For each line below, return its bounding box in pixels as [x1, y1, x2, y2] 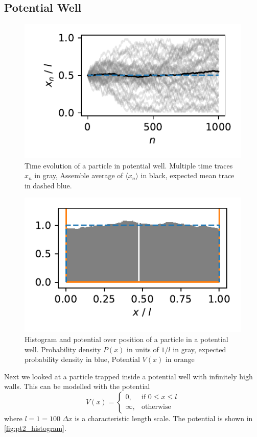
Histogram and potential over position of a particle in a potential [25, 333, 228, 344]
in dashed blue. [25, 180, 72, 190]
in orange [165, 354, 195, 365]
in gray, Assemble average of [34, 170, 123, 181]
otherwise [142, 403, 171, 411]
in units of [127, 344, 159, 354]
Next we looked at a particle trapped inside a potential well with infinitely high [4, 371, 253, 381]
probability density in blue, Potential [25, 354, 140, 365]
